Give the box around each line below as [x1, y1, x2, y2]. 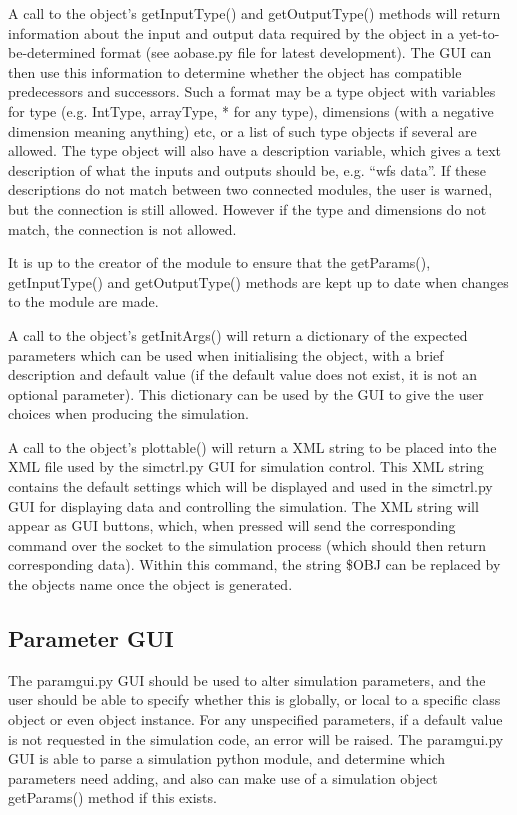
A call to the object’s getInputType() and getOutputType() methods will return [8, 3, 501, 23]
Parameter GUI [8, 623, 174, 654]
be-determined [8, 42, 96, 63]
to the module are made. [8, 291, 159, 312]
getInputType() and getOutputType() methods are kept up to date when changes [8, 271, 509, 292]
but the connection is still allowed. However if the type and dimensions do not [8, 198, 487, 219]
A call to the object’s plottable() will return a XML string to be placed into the [8, 436, 497, 457]
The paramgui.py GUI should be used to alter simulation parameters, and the [8, 669, 486, 690]
